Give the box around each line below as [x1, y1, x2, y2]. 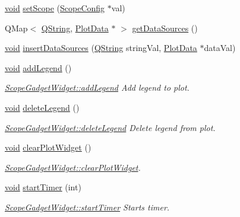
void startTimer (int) [5, 181, 81, 193]
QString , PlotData [41, 21, 109, 34]
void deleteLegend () [5, 101, 80, 113]
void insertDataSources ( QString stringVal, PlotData [5, 42, 197, 54]
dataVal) [204, 42, 236, 54]
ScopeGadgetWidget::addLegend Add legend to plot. [5, 81, 190, 94]
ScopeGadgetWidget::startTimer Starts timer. [5, 200, 170, 213]
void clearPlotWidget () [5, 141, 91, 154]
